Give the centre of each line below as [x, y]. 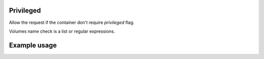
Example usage [33, 45]
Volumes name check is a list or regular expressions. [62, 31]
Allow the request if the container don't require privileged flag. [72, 22]
